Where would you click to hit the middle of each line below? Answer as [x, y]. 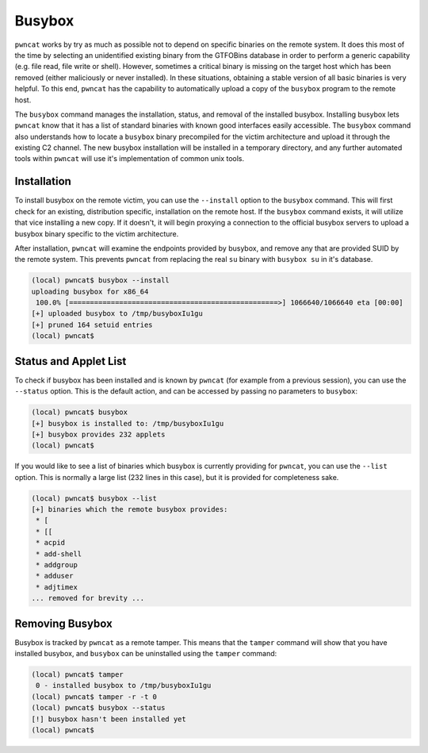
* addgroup [57, 565]
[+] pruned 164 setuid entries [92, 325]
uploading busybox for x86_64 [90, 291]
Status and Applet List [71, 361]
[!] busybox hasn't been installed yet [109, 719]
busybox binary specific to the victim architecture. [97, 233]
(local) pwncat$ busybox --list [94, 498]
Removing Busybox [63, 623]
